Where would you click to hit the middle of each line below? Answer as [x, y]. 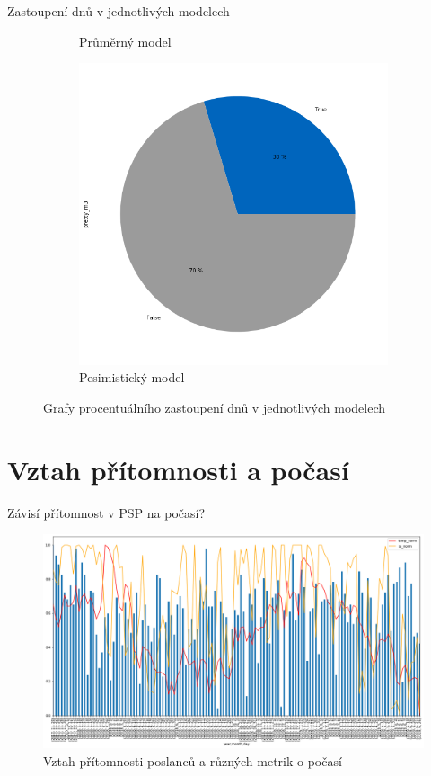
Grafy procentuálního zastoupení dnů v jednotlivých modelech [215, 407]
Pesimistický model [132, 377]
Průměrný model [125, 41]
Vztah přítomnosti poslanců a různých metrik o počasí [193, 760]
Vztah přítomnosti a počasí [178, 469]
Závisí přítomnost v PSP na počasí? [106, 512]
